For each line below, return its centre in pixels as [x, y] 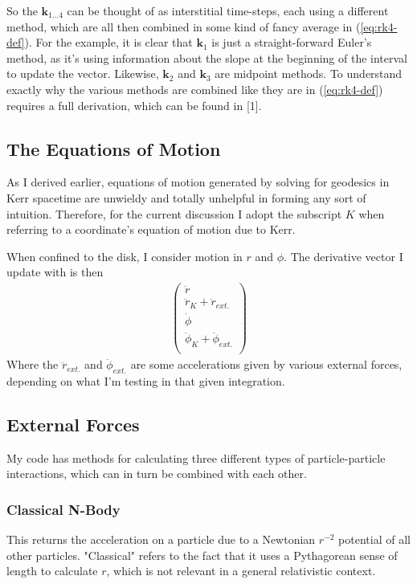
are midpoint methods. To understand [309, 74]
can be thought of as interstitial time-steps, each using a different [228, 10]
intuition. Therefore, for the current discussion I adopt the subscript [174, 213]
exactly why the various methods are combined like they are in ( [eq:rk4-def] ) [195, 89]
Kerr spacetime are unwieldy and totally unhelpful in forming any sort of [186, 197]
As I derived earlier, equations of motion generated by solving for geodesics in [198, 182]
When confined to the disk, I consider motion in [125, 256]
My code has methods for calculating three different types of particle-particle [196, 457]
